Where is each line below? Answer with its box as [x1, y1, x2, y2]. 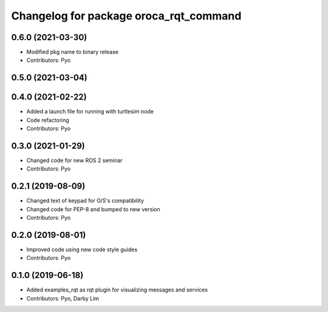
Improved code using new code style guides [26, 246, 138, 253]
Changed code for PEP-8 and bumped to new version [26, 205, 160, 212]
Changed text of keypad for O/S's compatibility [26, 197, 145, 205]
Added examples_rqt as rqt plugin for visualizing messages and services [26, 286, 208, 294]
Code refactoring [26, 116, 69, 124]
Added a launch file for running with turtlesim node [26, 108, 154, 115]
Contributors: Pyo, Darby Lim [26, 294, 100, 302]
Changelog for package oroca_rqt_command [11, 9, 242, 22]
